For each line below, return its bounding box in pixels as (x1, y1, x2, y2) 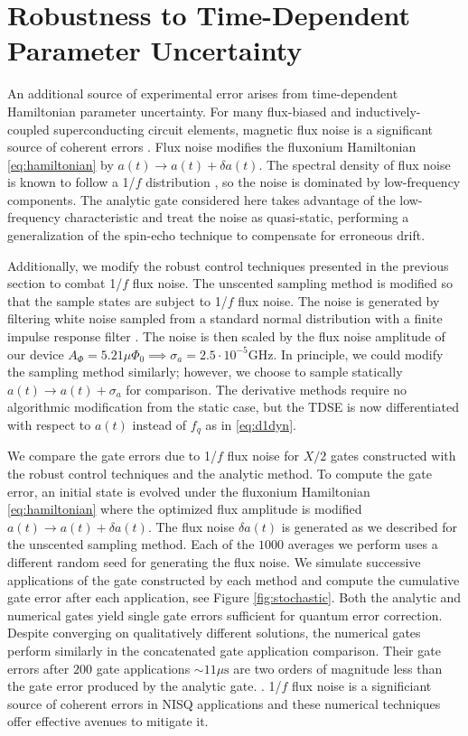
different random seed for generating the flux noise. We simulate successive (7, 553, 421, 572)
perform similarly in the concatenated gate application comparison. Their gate (7, 640, 441, 659)
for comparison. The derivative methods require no (126, 379, 407, 398)
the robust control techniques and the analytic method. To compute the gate (7, 464, 433, 483)
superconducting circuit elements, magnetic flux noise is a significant (53, 119, 434, 138)
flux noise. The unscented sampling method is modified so (132, 274, 454, 293)
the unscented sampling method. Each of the (7, 535, 255, 554)
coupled (7, 119, 50, 138)
